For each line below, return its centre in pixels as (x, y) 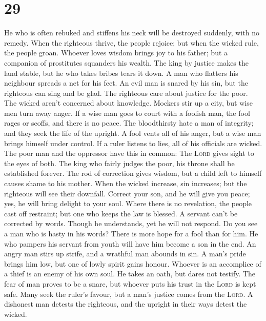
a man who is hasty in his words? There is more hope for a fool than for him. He (131, 233)
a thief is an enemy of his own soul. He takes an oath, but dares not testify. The (130, 274)
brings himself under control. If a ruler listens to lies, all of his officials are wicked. (133, 143)
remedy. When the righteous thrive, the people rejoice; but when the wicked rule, (131, 42)
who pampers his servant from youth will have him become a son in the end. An (130, 243)
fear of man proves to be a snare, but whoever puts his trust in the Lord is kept (130, 283)
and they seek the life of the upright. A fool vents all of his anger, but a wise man (133, 133)
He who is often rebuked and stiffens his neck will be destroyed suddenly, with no (132, 33)
